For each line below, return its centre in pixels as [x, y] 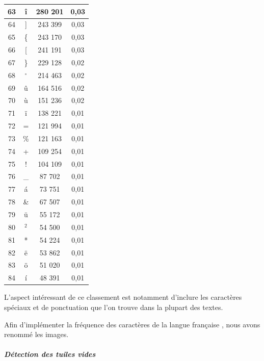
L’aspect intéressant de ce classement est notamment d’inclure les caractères [123, 297]
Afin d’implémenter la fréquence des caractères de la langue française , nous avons [132, 324]
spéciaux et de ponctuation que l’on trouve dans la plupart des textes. [114, 307]
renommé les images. [36, 334]
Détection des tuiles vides [50, 354]
